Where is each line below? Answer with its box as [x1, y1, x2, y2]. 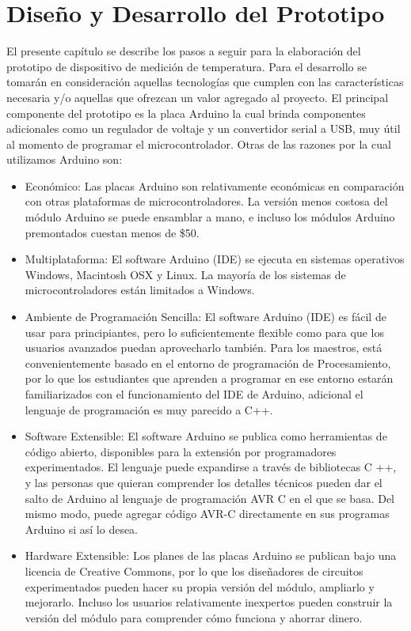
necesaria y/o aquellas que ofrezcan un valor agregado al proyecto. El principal [6, 89, 389, 105]
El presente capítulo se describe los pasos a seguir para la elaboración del [6, 43, 361, 59]
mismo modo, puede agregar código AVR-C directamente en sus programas [25, 505, 390, 522]
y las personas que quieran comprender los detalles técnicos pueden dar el [25, 474, 382, 490]
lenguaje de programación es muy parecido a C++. [25, 401, 273, 418]
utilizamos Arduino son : [6, 151, 123, 168]
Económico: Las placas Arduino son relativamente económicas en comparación [25, 177, 405, 194]
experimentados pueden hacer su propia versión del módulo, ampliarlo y [25, 578, 375, 595]
